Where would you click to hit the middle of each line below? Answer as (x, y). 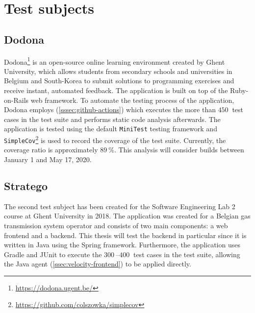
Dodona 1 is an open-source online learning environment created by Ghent (115, 61)
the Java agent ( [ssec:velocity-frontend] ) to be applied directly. (98, 264)
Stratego (26, 185)
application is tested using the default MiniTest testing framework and (111, 129)
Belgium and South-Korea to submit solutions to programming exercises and (119, 81)
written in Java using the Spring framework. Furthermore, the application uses (122, 245)
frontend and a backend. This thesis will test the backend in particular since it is (125, 235)
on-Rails (16, 100)
